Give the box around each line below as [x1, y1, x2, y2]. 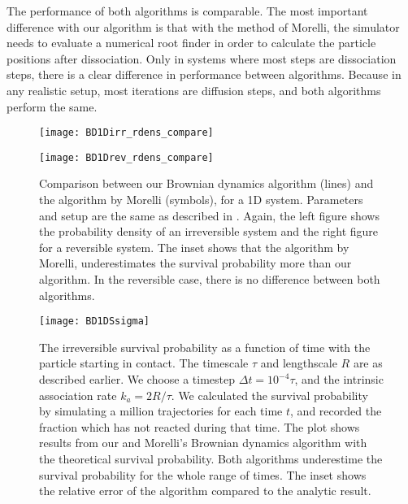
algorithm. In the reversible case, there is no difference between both [39, 271, 380, 288]
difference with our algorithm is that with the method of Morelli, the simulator [7, 18, 400, 35]
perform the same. [7, 98, 98, 115]
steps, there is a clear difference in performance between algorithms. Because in [7, 66, 401, 83]
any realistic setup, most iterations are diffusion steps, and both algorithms [7, 81, 381, 98]
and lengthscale [260, 354, 337, 371]
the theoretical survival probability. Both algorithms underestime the [39, 450, 383, 467]
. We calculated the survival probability [171, 386, 368, 403]
